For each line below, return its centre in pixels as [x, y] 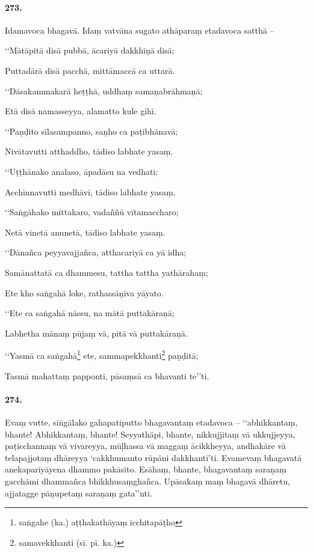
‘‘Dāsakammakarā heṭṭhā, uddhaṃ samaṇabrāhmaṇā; [104, 90]
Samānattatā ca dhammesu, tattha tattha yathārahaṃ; [107, 272]
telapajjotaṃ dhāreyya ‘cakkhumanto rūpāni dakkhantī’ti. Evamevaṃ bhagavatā [153, 457]
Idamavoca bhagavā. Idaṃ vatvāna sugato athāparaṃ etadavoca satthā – [140, 30]
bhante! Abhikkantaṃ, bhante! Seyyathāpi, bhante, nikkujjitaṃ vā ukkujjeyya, [150, 434]
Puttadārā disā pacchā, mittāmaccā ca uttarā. [90, 70]
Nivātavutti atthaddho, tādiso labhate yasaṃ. [89, 151]
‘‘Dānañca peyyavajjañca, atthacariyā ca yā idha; [96, 252]
